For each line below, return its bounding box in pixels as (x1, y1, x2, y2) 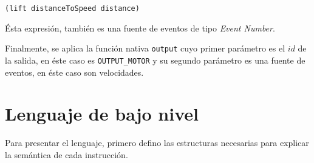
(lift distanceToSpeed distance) (5, 4, 140, 13)
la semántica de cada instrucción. (5, 148, 128, 161)
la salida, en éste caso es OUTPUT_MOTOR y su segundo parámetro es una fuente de (5, 53, 305, 66)
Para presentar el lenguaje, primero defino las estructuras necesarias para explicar (5, 136, 309, 149)
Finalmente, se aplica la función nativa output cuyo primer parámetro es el (5, 42, 285, 55)
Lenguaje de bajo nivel (5, 101, 199, 126)
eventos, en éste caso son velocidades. (5, 65, 144, 78)
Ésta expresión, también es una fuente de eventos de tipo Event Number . (5, 21, 275, 34)
